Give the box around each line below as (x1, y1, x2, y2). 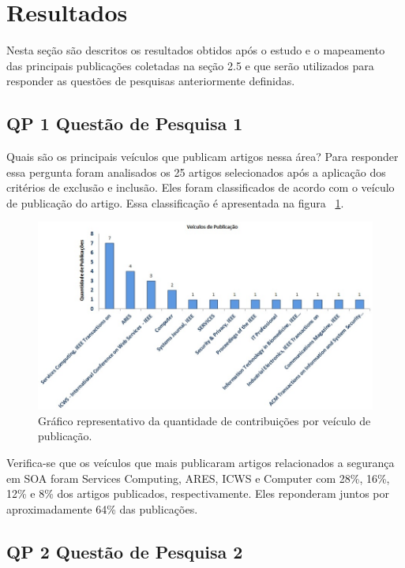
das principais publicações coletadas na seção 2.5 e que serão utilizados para (6, 57, 374, 73)
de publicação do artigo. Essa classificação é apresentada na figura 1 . (6, 194, 344, 211)
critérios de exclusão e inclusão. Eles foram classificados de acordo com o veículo (6, 179, 395, 196)
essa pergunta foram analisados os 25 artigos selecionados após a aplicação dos (6, 163, 386, 180)
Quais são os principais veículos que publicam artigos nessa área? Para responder (6, 148, 399, 165)
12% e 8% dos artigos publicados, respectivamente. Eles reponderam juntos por (6, 485, 390, 502)
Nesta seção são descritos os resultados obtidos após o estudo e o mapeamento (6, 42, 385, 58)
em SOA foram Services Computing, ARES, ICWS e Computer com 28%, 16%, (6, 469, 390, 486)
